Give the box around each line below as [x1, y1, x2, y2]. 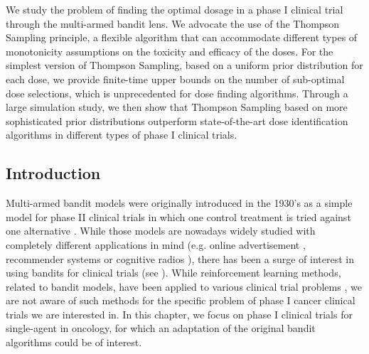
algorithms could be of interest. [6, 335, 142, 350]
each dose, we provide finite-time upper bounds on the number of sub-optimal [6, 71, 345, 86]
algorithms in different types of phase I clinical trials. [6, 127, 237, 142]
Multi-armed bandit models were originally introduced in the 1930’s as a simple [6, 195, 353, 210]
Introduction [6, 162, 101, 184]
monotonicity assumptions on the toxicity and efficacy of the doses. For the [6, 43, 333, 58]
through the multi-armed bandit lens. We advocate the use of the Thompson [6, 16, 339, 31]
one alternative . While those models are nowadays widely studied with [6, 223, 316, 238]
